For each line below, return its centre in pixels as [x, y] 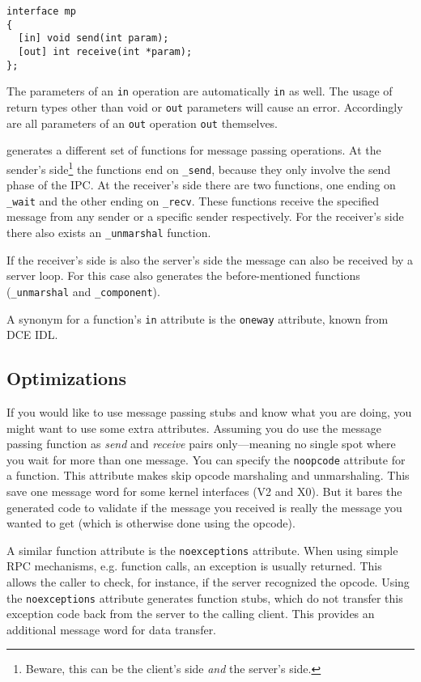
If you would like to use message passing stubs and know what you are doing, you [209, 411]
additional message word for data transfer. [112, 629]
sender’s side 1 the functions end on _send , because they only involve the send [199, 167]
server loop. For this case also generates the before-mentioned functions [183, 275]
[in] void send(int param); [94, 38]
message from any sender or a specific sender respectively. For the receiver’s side [205, 216]
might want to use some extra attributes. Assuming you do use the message [194, 428]
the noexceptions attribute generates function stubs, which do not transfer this [205, 597]
